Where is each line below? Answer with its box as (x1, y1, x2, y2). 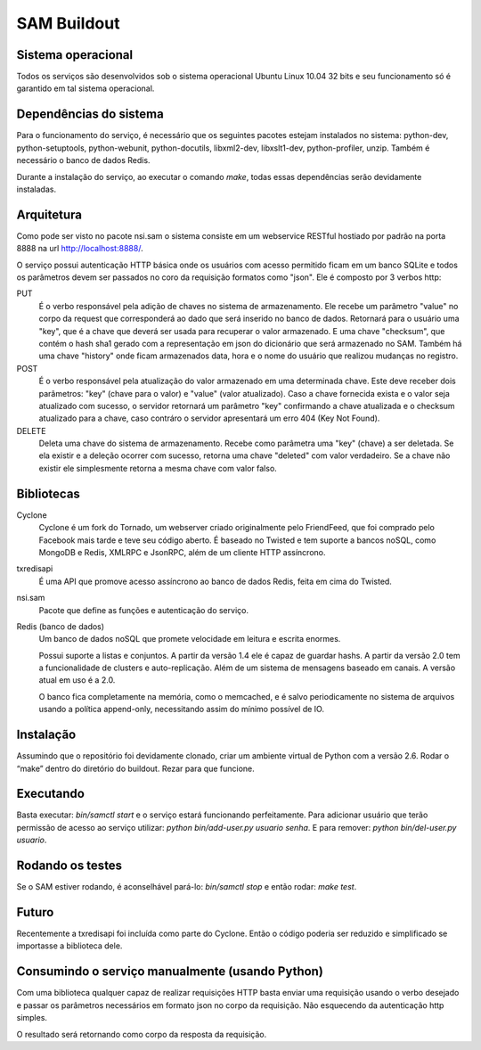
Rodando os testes (16, 858, 123, 874)
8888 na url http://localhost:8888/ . (16, 243, 143, 254)
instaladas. (16, 184, 57, 194)
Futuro (16, 905, 54, 920)
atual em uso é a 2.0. (38, 675, 116, 685)
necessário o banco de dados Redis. (16, 155, 151, 166)
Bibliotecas (16, 486, 80, 501)
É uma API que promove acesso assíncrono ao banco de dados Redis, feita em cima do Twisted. (38, 576, 392, 587)
